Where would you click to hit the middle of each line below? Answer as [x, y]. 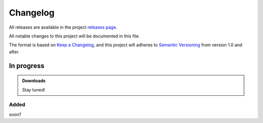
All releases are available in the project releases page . [63, 27]
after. [14, 52]
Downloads [34, 81]
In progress [27, 66]
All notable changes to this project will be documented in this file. [75, 36]
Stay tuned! [34, 89]
